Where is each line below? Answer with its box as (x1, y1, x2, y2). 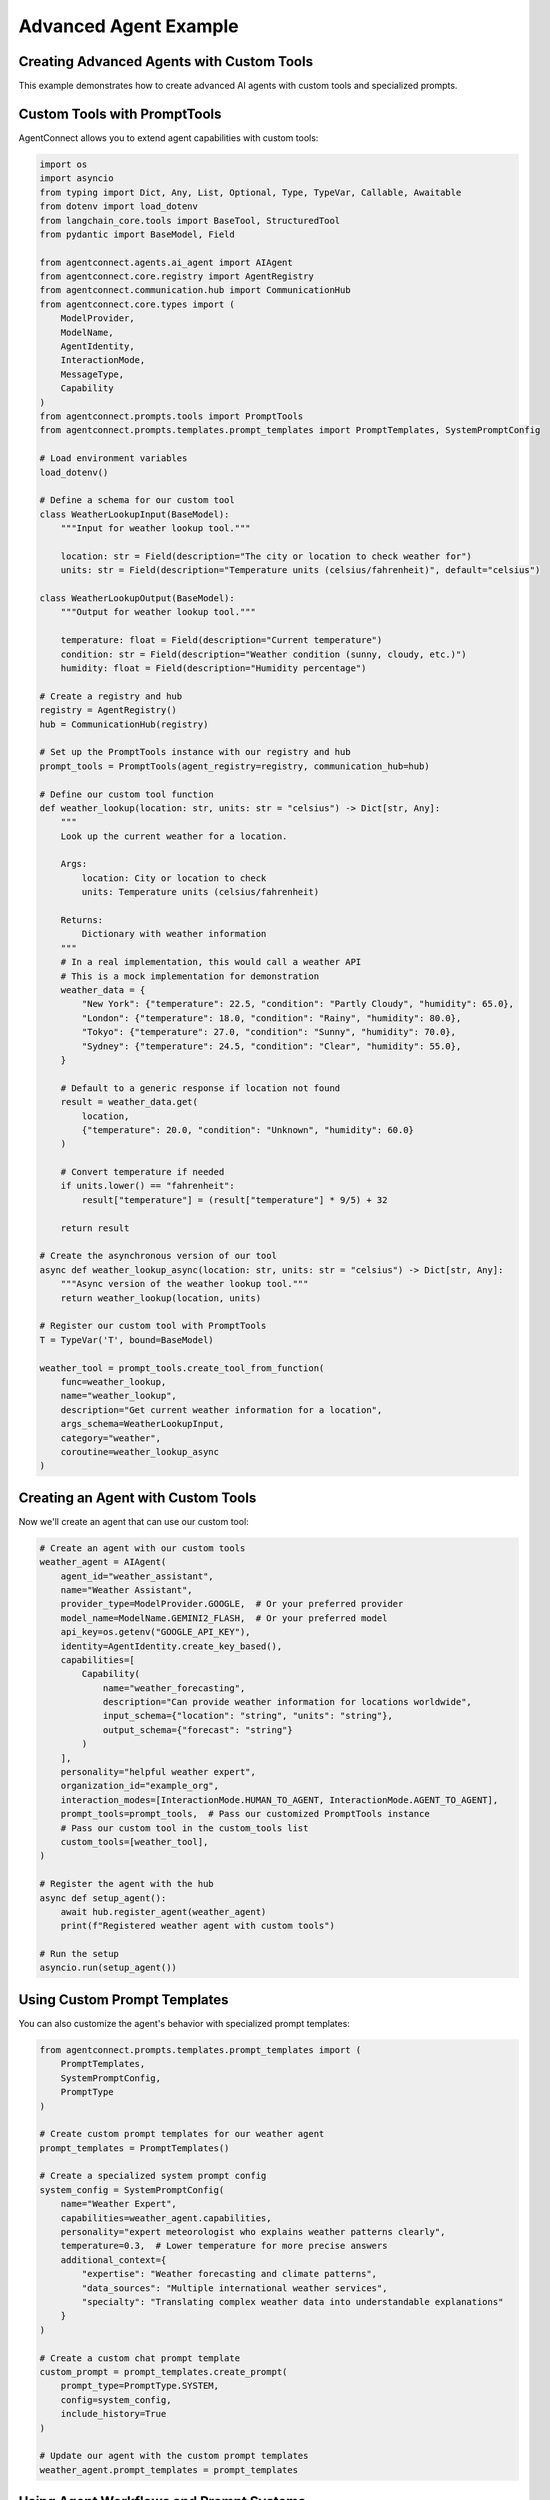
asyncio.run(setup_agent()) (39, 1962, 177, 1974)
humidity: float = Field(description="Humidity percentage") (60, 663, 367, 674)
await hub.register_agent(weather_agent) (60, 1906, 267, 1917)
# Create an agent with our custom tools (39, 1542, 246, 1554)
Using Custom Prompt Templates (18, 1991, 229, 2008)
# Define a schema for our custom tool (39, 495, 235, 506)
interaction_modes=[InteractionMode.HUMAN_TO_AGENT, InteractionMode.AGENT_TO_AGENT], (60, 1794, 499, 1805)
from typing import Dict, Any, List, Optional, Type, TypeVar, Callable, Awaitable (39, 186, 462, 198)
